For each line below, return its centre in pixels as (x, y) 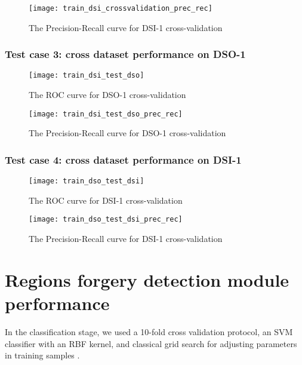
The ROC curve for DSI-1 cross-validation (106, 200)
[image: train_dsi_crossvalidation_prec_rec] (121, 8)
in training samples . (42, 355)
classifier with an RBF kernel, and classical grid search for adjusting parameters (151, 343)
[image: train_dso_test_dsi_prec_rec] (106, 220)
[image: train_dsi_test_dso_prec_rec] (106, 114)
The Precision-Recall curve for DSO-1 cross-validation (127, 133)
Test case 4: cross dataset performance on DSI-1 (123, 159)
